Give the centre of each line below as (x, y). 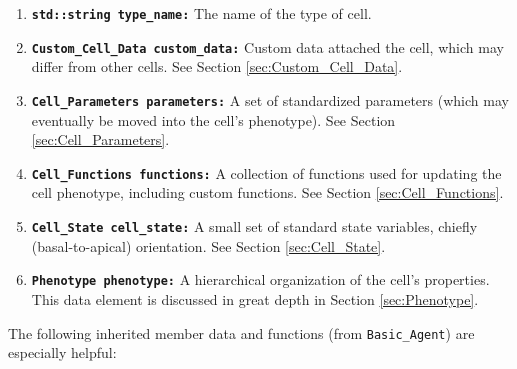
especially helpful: (62, 352)
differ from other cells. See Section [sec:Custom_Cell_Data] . (217, 66)
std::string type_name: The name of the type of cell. (201, 13)
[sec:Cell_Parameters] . (100, 139)
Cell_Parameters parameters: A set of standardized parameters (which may (270, 99)
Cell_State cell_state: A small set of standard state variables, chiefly (254, 226)
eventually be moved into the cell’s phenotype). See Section (213, 119)
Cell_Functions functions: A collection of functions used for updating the (266, 172)
